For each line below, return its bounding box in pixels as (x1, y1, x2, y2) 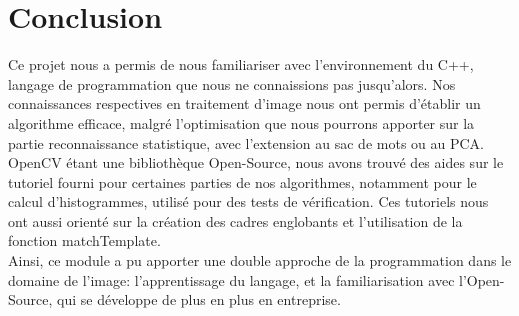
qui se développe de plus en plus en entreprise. (57, 289, 341, 310)
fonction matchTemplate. (8, 230, 161, 251)
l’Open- (459, 269, 505, 290)
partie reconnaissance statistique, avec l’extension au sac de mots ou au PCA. (8, 132, 484, 153)
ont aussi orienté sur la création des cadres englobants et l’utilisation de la (8, 210, 463, 231)
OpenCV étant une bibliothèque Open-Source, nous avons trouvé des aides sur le (8, 152, 504, 173)
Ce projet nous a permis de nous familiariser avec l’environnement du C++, (8, 54, 474, 75)
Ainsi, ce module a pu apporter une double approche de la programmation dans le (8, 250, 512, 271)
